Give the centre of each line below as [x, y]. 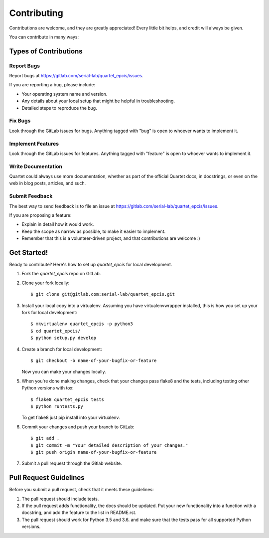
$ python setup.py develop [64, 338]
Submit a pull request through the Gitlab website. [72, 463]
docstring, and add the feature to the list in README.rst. [79, 513]
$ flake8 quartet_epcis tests [67, 399]
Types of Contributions [46, 51]
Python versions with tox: [48, 388]
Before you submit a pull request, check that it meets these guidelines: [81, 490]
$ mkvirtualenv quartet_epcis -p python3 [82, 324]
